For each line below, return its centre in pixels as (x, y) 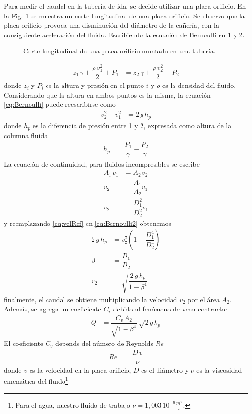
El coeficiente (24, 343)
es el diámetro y (165, 370)
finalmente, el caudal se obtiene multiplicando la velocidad (91, 299)
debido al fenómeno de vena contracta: (170, 309)
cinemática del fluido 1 (36, 380)
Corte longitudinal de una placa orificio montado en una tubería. (119, 51)
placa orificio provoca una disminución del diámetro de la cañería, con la (111, 25)
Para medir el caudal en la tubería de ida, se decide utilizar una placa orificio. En (125, 6)
